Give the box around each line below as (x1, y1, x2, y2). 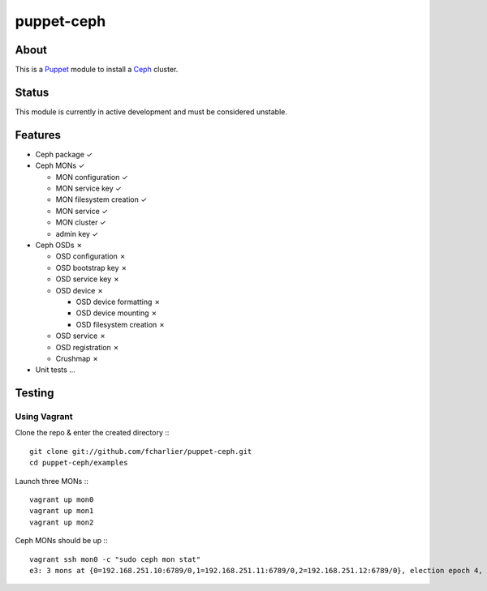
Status (15, 85, 50, 99)
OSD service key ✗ (55, 274, 120, 284)
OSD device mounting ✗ (75, 308, 157, 318)
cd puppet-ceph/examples (29, 458, 128, 468)
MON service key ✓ (55, 183, 122, 194)
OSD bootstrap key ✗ (55, 263, 127, 272)
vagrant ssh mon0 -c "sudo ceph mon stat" (29, 555, 201, 563)
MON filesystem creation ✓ (55, 195, 148, 204)
